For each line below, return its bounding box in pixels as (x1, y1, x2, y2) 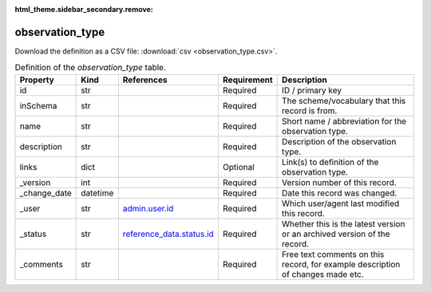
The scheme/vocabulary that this (282, 95, 406, 106)
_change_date (19, 187, 72, 199)
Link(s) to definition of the (282, 156, 379, 168)
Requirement (222, 74, 273, 85)
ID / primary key (282, 85, 342, 96)
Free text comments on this (282, 248, 385, 259)
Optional (222, 161, 255, 172)
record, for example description (282, 258, 401, 270)
